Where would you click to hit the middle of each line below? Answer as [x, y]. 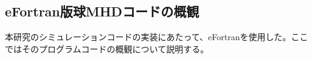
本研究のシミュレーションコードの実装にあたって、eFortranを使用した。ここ [157, 37]
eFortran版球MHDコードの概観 [102, 11]
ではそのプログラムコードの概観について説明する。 [107, 48]
